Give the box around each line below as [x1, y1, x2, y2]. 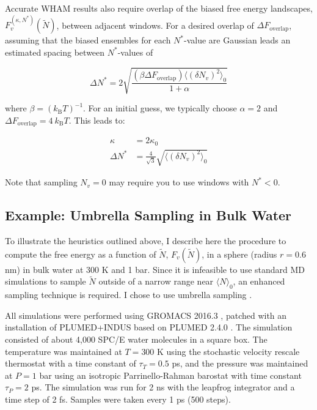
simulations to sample [5, 275, 86, 288]
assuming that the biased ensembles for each [5, 34, 171, 47]
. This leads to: [68, 113, 125, 126]
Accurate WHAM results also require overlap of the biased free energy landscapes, [5, 2, 313, 14]
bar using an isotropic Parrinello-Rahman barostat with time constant [39, 368, 302, 381]
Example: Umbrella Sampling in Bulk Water [5, 206, 292, 225]
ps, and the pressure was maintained [172, 357, 308, 370]
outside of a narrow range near [98, 275, 214, 288]
